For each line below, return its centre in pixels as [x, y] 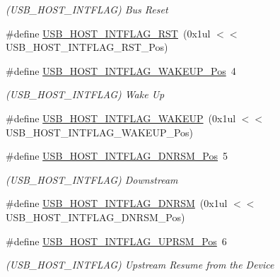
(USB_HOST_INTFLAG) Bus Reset [87, 9]
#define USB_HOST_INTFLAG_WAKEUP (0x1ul [121, 118]
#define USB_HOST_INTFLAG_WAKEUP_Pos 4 [121, 70]
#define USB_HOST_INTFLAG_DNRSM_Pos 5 [117, 156]
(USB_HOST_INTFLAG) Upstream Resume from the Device [140, 265]
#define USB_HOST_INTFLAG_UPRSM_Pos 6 [116, 241]
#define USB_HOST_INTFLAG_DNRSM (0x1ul [117, 203]
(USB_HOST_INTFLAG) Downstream [92, 179]
